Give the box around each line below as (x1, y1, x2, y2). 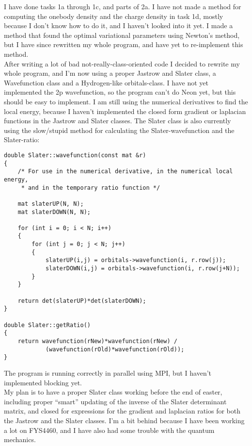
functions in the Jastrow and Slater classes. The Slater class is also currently (4, 116, 231, 126)
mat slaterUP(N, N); (17, 200, 84, 207)
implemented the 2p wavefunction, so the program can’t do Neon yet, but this (4, 87, 236, 97)
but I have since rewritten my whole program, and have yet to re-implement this (4, 39, 243, 50)
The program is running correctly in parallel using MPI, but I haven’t (4, 367, 212, 378)
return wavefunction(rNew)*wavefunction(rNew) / (17, 338, 177, 345)
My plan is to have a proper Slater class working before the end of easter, (4, 387, 222, 397)
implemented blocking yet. (4, 377, 82, 387)
